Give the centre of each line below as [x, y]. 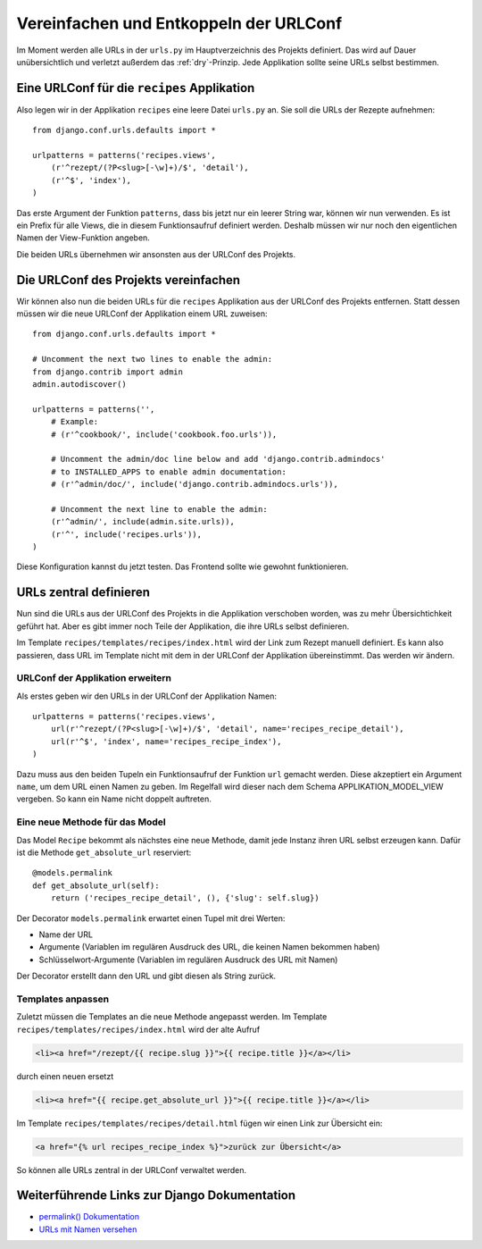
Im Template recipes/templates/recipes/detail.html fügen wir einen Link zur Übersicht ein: [199, 1123]
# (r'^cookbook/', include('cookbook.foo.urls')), [164, 434]
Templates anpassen [63, 999]
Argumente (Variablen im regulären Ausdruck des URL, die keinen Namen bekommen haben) [209, 947]
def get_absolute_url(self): [96, 885]
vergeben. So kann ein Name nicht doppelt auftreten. [114, 799]
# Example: [75, 422]
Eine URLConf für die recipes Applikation [136, 88]
